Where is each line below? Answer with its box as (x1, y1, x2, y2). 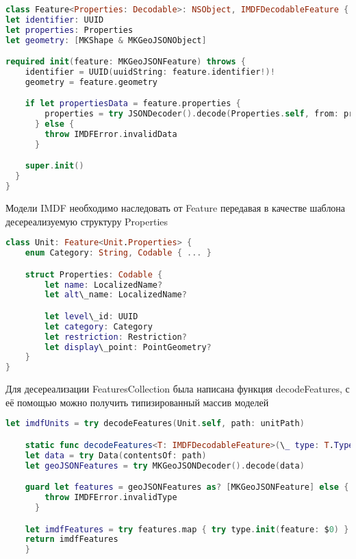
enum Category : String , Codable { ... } (25, 248, 212, 258)
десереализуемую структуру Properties (5, 214, 168, 228)
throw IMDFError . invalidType (44, 493, 177, 503)
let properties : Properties (5, 25, 133, 35)
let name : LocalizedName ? (44, 279, 163, 290)
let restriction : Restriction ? (44, 332, 187, 342)
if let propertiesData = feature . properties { (25, 99, 241, 109)
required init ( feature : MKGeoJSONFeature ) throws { (5, 57, 246, 67)
